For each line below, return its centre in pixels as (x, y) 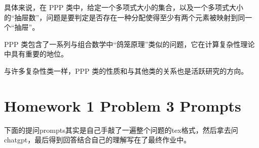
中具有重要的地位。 (36, 54)
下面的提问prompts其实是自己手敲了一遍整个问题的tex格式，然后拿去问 (121, 130)
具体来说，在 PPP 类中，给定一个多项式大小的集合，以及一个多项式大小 (124, 7)
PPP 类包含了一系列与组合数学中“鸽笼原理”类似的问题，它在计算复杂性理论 (129, 44)
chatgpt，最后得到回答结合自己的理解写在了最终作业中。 (98, 140)
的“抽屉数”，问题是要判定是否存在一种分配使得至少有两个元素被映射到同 (125, 17)
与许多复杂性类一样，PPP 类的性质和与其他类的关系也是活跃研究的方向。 (126, 70)
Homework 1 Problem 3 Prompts (123, 105)
